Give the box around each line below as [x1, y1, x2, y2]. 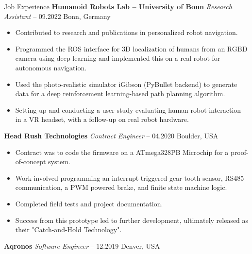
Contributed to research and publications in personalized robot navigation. [15, 27, 238, 37]
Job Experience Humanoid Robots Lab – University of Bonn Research [4, 1, 232, 11]
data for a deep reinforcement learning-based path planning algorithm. [15, 88, 225, 99]
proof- [230, 147, 249, 157]
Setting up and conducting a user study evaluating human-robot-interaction [15, 104, 241, 115]
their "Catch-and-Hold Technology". [15, 224, 122, 235]
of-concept [15, 156, 46, 167]
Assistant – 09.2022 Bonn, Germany [4, 11, 111, 21]
